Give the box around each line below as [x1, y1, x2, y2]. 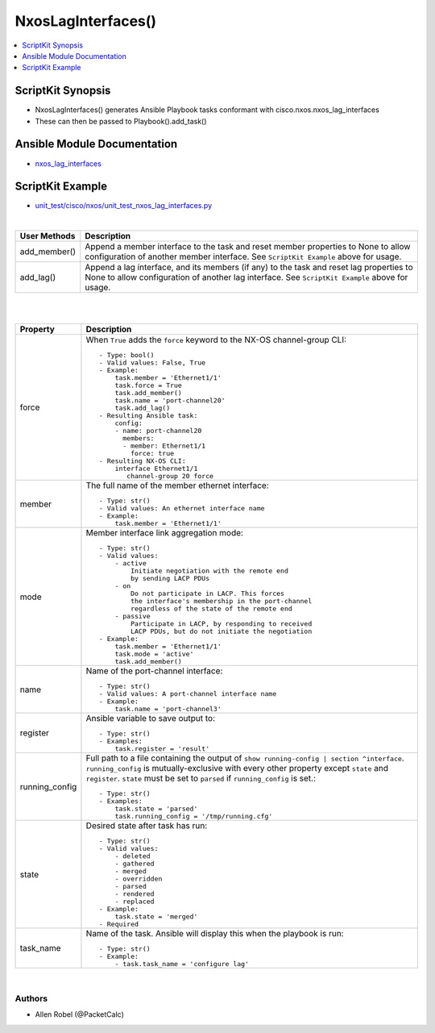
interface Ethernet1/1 [114, 464, 198, 473]
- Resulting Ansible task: [98, 411, 198, 419]
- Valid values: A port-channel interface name [98, 689, 277, 698]
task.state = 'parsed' [114, 805, 198, 813]
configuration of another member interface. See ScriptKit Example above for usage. [85, 251, 402, 262]
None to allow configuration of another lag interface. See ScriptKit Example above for [85, 272, 408, 283]
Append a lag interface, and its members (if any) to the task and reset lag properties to [85, 262, 413, 273]
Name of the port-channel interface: [85, 665, 223, 677]
